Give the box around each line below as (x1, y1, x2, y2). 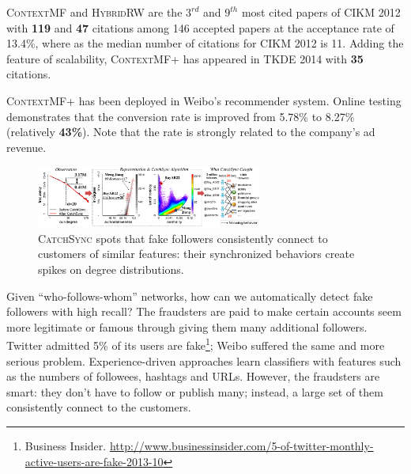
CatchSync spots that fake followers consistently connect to (38, 229, 328, 246)
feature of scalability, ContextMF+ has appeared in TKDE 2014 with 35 (6, 50, 364, 66)
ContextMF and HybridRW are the (6, 4, 183, 20)
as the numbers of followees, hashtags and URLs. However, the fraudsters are (6, 368, 380, 385)
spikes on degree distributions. (38, 260, 184, 277)
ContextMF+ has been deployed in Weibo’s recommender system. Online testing (6, 92, 402, 108)
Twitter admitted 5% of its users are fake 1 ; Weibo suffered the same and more (6, 335, 385, 353)
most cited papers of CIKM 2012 (241, 4, 401, 20)
